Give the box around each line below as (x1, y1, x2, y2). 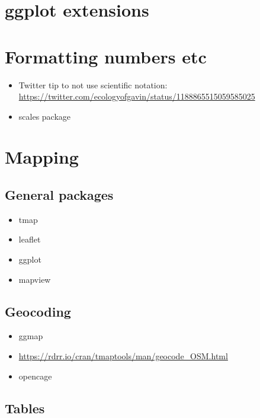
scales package (18, 110, 71, 122)
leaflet (18, 233, 41, 245)
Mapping (5, 145, 79, 169)
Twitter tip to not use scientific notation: (18, 78, 168, 91)
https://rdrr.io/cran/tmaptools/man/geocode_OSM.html (18, 350, 228, 362)
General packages (5, 186, 114, 204)
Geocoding (5, 302, 71, 320)
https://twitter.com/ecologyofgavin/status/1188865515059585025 (18, 90, 255, 103)
